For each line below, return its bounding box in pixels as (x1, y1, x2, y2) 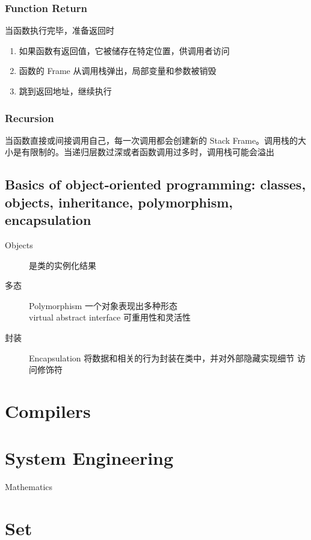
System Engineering (5, 446, 174, 470)
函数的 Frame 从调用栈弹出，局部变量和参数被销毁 (19, 64, 217, 77)
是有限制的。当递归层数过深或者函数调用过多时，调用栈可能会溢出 (13, 146, 274, 158)
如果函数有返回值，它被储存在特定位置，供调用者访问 (19, 44, 230, 57)
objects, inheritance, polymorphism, (5, 192, 233, 211)
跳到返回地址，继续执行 (19, 85, 112, 97)
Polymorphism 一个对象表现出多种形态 (29, 299, 177, 311)
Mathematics (5, 480, 53, 493)
